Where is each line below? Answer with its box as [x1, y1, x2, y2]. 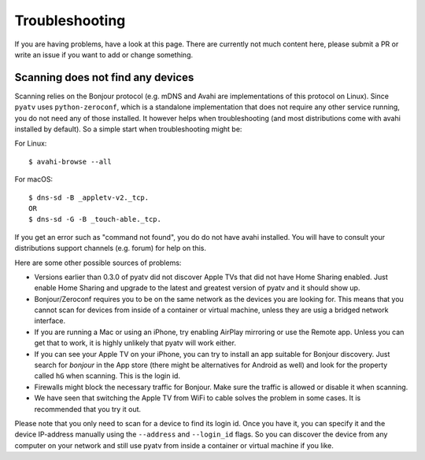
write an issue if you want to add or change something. [14, 50, 194, 59]
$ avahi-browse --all [28, 157, 112, 166]
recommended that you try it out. [34, 404, 142, 414]
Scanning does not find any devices [14, 71, 194, 84]
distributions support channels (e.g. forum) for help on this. [14, 244, 207, 253]
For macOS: [14, 175, 54, 184]
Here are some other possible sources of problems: [14, 258, 182, 267]
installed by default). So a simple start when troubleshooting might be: [14, 124, 242, 134]
